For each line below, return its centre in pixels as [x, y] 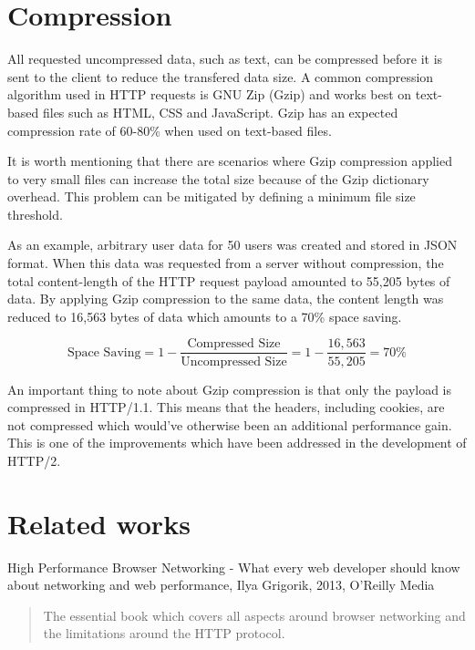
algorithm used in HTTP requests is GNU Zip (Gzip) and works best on [210, 94]
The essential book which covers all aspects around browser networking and [254, 615]
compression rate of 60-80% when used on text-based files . [170, 130]
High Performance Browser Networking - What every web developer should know [234, 567]
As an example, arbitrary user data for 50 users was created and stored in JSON [232, 245]
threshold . [35, 214]
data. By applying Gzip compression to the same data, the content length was [226, 299]
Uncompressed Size [234, 361]
